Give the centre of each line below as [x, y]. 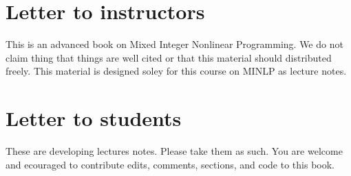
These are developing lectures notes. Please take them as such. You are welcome [174, 151]
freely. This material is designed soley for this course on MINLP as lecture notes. [176, 71]
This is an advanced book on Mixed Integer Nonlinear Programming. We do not [174, 44]
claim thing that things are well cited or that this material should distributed [169, 57]
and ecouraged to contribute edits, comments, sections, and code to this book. [170, 164]
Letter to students [94, 118]
